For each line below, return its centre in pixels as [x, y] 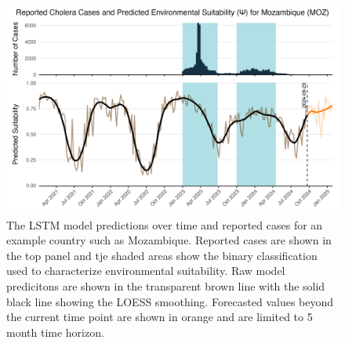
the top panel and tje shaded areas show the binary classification [162, 255]
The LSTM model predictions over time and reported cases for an [165, 224]
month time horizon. [55, 332]
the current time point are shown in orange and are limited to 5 [160, 317]
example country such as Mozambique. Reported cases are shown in [169, 240]
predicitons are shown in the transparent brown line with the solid [166, 285]
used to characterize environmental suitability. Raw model [146, 271]
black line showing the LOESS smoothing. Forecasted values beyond [170, 301]
